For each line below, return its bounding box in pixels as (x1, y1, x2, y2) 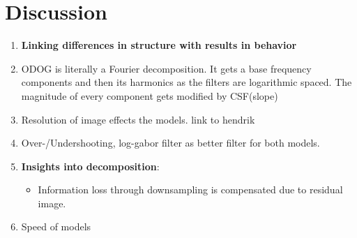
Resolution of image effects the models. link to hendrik (21, 112, 255, 126)
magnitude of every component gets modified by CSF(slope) (21, 88, 278, 103)
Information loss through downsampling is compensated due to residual (38, 182, 343, 197)
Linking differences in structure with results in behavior (21, 38, 297, 52)
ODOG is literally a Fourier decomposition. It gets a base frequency (21, 61, 312, 75)
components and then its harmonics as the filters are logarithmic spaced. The (21, 75, 352, 89)
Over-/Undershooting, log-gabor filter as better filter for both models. (21, 135, 320, 150)
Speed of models (21, 219, 91, 234)
